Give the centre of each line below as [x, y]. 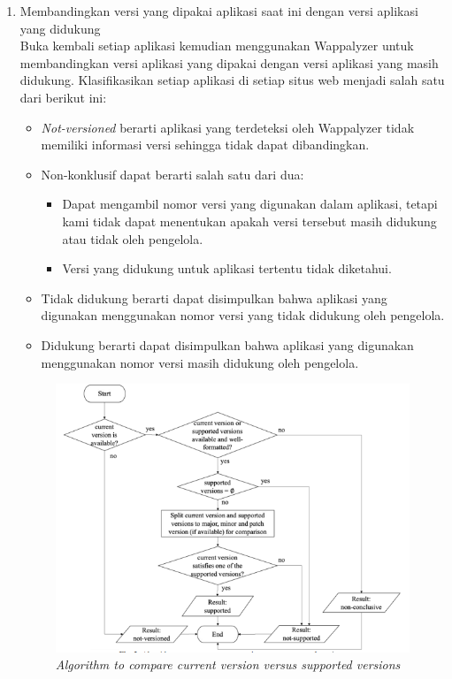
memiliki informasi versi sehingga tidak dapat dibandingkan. [205, 145]
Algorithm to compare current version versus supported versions [228, 664]
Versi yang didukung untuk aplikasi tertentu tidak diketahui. [227, 268]
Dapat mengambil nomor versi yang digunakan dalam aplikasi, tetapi [250, 204]
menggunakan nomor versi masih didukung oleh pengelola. [200, 362]
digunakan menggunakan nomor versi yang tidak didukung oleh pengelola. [243, 315]
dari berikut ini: [63, 97]
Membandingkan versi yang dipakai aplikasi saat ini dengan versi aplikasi [219, 11]
